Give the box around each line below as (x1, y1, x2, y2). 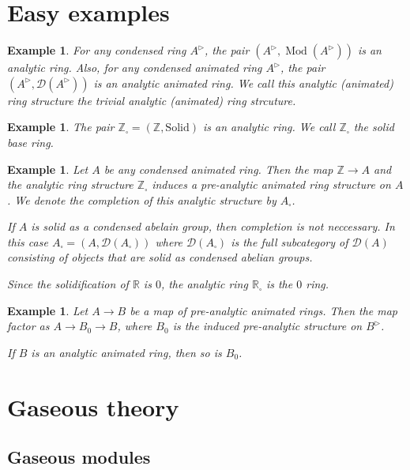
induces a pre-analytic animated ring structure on (152, 176, 391, 193)
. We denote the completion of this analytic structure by (7, 191, 276, 208)
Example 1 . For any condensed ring (7, 42, 186, 58)
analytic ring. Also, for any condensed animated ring (7, 59, 262, 76)
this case (7, 233, 48, 250)
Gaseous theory (7, 390, 179, 423)
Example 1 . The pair (7, 118, 115, 135)
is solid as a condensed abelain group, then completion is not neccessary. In (31, 218, 395, 235)
